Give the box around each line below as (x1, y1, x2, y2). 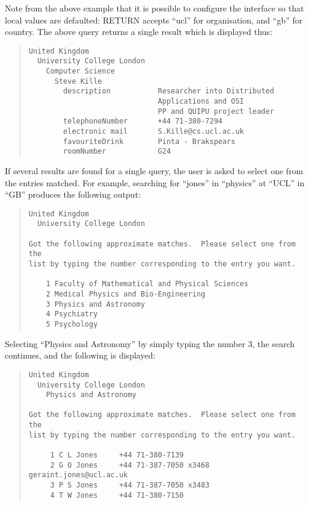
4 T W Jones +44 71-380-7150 (50, 491, 184, 500)
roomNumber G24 (63, 147, 171, 156)
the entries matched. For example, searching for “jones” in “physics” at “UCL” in (5, 176, 305, 189)
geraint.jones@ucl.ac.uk (28, 471, 128, 480)
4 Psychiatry (46, 310, 98, 319)
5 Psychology (46, 320, 98, 328)
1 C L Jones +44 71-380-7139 (50, 451, 184, 460)
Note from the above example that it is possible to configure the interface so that (5, 2, 304, 14)
